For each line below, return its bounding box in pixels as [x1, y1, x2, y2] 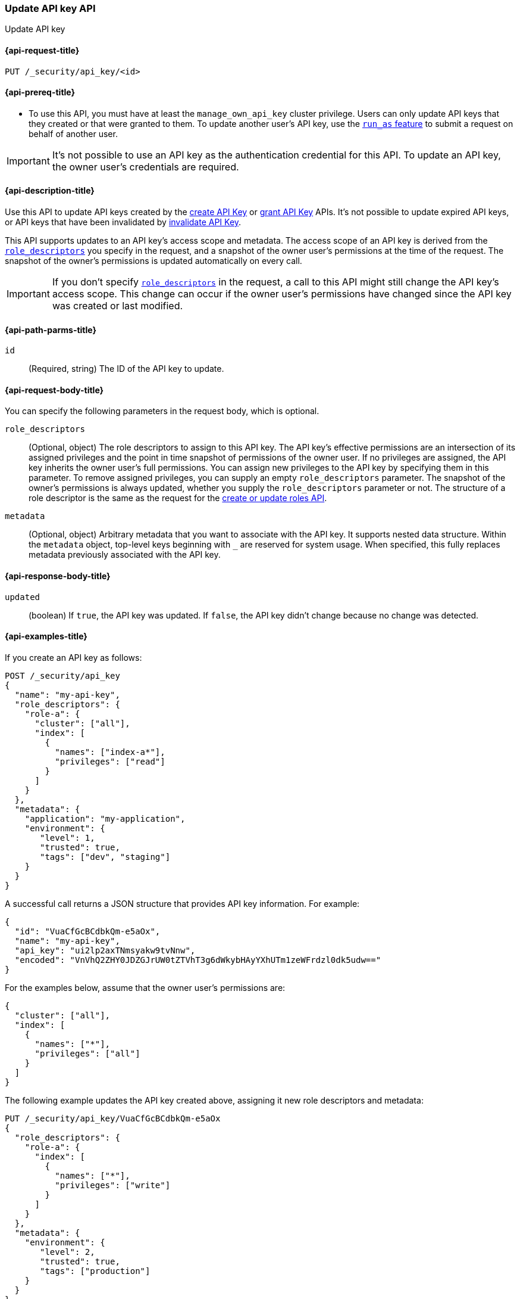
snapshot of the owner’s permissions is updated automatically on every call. [5, 256, 302, 266]
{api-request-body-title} [5, 384, 104, 395]
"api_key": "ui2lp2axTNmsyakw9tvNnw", [14, 945, 196, 955]
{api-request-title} [5, 45, 80, 55]
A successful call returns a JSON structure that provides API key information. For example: [5, 898, 360, 909]
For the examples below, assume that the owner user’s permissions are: [5, 982, 286, 993]
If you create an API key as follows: [5, 652, 142, 663]
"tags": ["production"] [40, 1266, 151, 1276]
